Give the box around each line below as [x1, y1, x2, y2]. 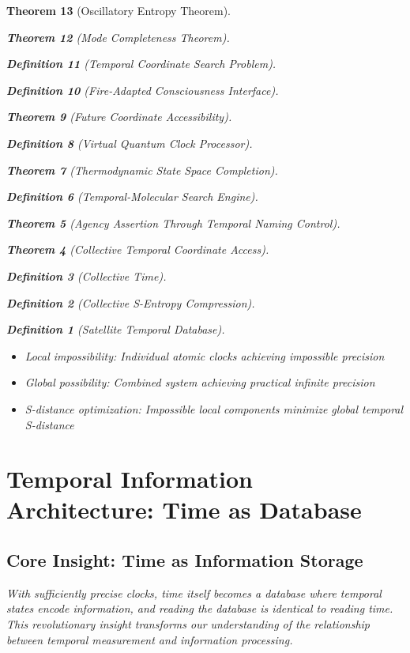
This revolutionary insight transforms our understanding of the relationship [6, 616, 371, 632]
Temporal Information [6, 462, 253, 495]
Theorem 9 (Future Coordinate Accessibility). [6, 108, 232, 125]
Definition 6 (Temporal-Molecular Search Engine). [6, 188, 258, 205]
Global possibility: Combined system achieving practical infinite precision [24, 374, 375, 391]
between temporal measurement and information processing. [6, 631, 293, 647]
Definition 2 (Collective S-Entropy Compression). [6, 294, 255, 311]
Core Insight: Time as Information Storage [6, 548, 363, 572]
